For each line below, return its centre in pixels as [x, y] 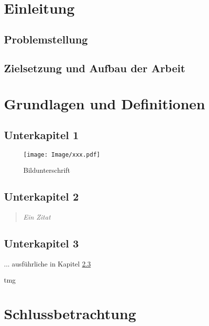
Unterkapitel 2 [41, 196]
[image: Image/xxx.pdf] [62, 154]
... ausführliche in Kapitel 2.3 [47, 263]
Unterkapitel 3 [41, 243]
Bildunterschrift [47, 170]
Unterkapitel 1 [41, 134]
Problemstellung [46, 39]
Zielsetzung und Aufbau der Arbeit [95, 68]
